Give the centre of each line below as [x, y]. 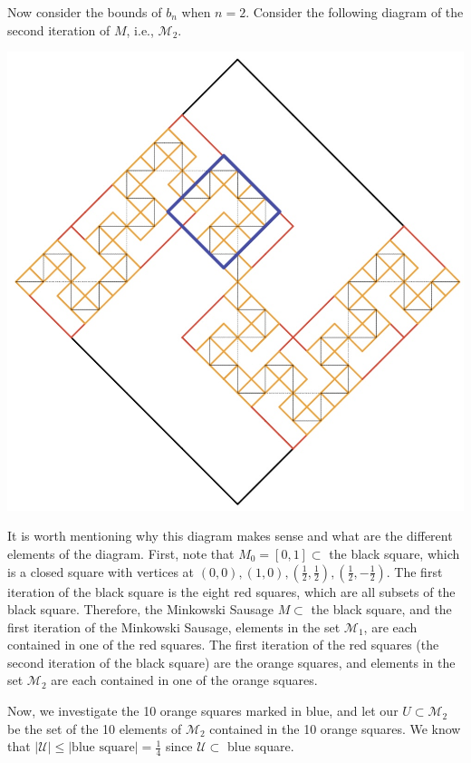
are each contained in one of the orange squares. [184, 680]
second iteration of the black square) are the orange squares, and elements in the [231, 662]
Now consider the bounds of [85, 12]
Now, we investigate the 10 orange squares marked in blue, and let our [203, 711]
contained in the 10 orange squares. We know [335, 728]
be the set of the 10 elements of [95, 728]
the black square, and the [381, 609]
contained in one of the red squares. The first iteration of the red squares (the [223, 645]
